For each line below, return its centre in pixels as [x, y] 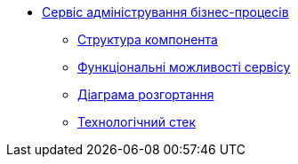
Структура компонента [148, 39]
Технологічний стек [137, 122]
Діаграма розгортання [146, 94]
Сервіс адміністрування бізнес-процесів [165, 12]
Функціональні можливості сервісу [184, 67]
